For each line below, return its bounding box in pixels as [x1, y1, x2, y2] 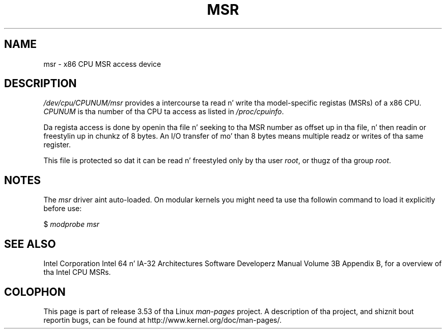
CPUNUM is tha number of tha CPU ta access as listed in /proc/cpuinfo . [43, 107, 284, 116]
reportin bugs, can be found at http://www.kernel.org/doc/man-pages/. [43, 315, 282, 324]
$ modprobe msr [43, 220, 100, 229]
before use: [43, 204, 82, 213]
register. [43, 140, 71, 149]
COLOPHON [4, 285, 66, 298]
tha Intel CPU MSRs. [43, 268, 111, 277]
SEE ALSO [4, 237, 56, 250]
